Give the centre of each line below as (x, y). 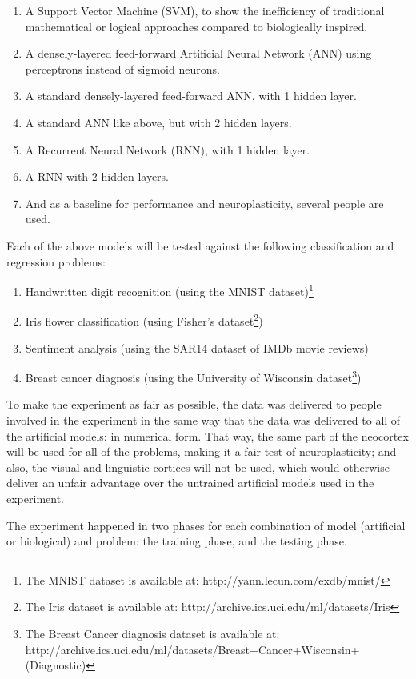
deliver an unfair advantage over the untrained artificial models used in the (190, 483)
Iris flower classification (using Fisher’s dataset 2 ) (144, 320)
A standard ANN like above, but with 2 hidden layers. (158, 122)
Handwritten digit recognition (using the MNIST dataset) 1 (169, 290)
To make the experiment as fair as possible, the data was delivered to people (194, 404)
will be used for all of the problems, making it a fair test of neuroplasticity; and (202, 451)
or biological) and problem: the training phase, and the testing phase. (177, 541)
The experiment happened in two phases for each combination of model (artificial (206, 525)
